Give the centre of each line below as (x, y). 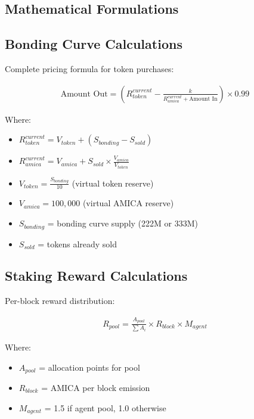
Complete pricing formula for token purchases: (89, 68)
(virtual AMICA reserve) (128, 203)
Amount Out (84, 94)
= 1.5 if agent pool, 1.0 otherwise (105, 407)
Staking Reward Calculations (96, 276)
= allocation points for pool (89, 367)
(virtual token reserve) (113, 183)
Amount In (203, 99)
